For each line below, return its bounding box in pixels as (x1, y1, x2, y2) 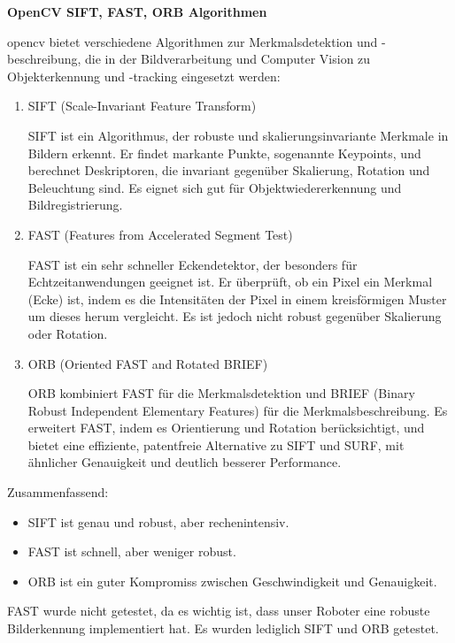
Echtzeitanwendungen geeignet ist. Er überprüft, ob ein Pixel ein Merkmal (27, 272, 433, 291)
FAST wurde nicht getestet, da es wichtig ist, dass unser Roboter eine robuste (7, 601, 430, 620)
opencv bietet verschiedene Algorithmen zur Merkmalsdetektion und (7, 32, 378, 50)
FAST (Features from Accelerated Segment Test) (27, 225, 293, 243)
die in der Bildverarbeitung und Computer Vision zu (85, 50, 371, 68)
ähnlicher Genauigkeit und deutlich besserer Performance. (27, 453, 342, 471)
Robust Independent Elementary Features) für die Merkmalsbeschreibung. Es (27, 401, 448, 419)
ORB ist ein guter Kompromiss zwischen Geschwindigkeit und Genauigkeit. (27, 571, 437, 590)
